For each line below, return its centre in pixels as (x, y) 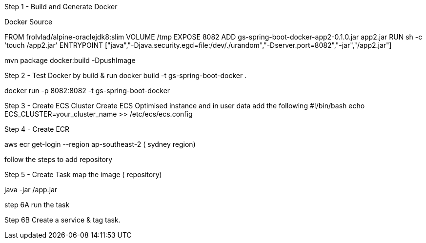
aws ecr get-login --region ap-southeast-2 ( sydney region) (100, 144)
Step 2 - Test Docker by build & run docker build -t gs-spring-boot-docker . (126, 75)
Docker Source (29, 22)
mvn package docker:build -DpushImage (70, 60)
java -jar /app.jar (31, 190)
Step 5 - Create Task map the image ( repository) (83, 174)
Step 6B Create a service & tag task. (62, 220)
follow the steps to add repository (59, 159)
